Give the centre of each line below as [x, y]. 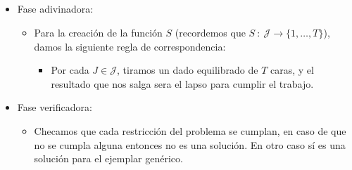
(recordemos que [210, 32]
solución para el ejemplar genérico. [108, 158]
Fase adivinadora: [55, 9]
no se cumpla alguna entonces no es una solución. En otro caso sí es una [190, 144]
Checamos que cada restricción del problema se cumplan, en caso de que [190, 130]
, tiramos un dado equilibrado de [188, 70]
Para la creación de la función [98, 32]
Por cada [70, 70]
